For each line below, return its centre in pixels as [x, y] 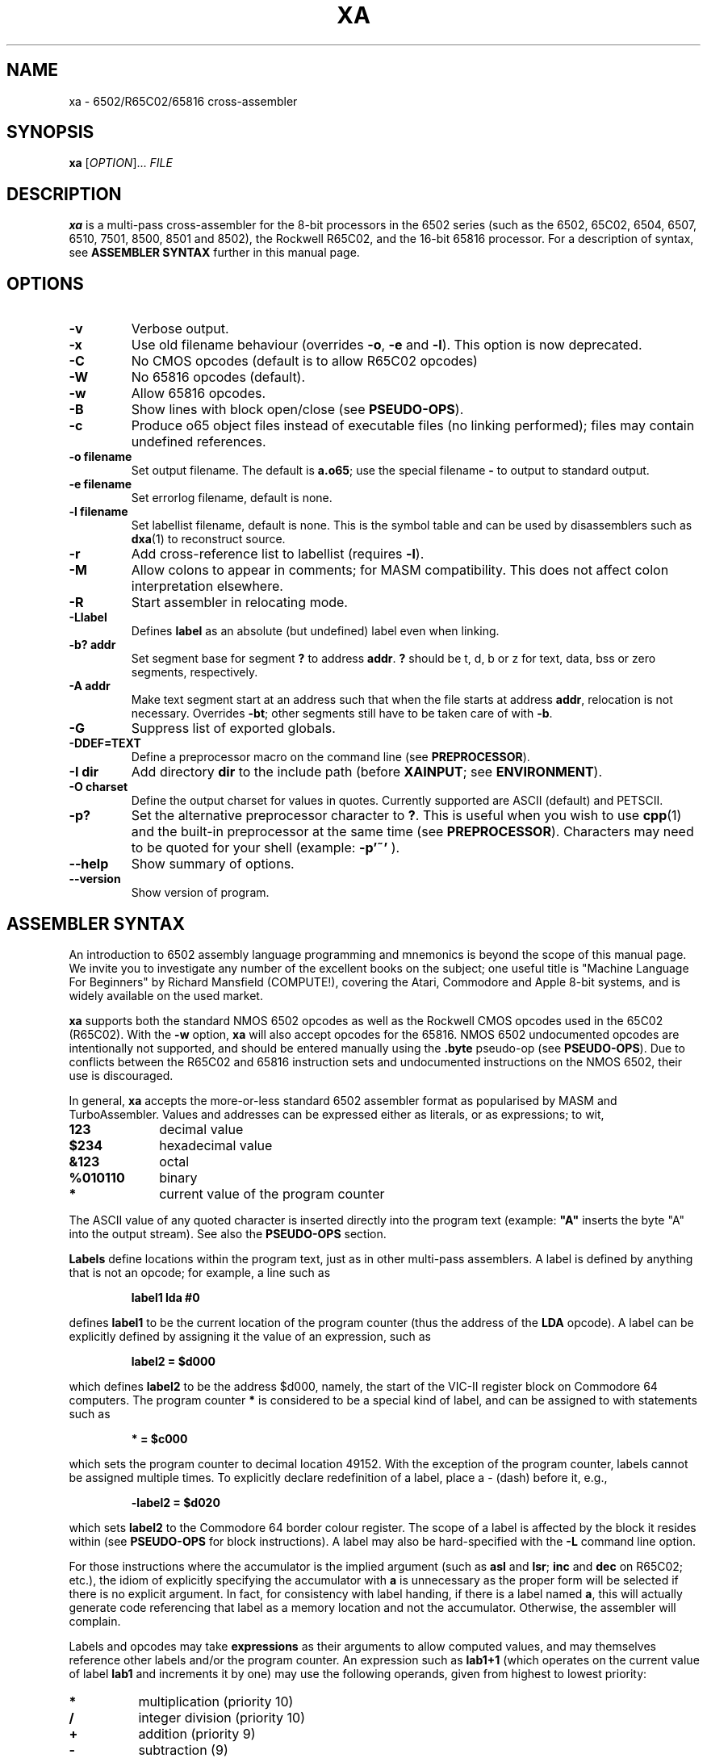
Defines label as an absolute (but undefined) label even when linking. [315, 631]
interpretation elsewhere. [207, 586]
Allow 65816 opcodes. [199, 393]
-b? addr [92, 645]
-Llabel [88, 617]
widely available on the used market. [166, 995]
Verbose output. [180, 329]
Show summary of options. [213, 864]
